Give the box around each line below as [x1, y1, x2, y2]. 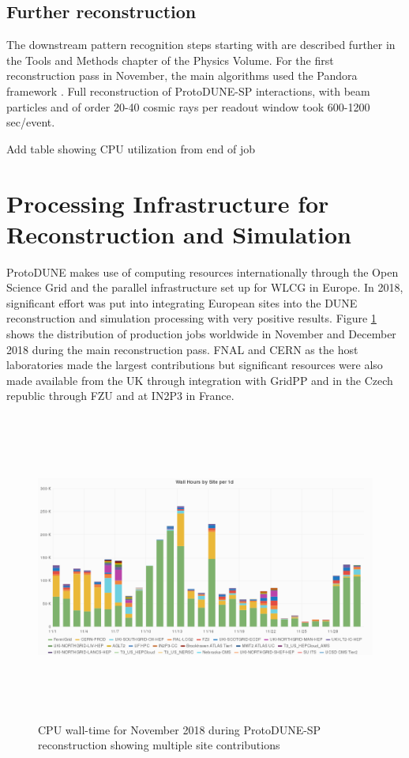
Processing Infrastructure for [6, 187, 329, 219]
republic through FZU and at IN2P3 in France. [6, 387, 235, 404]
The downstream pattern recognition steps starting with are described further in [6, 36, 396, 53]
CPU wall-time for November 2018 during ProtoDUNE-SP [38, 721, 321, 737]
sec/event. [6, 114, 55, 130]
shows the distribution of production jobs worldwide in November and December [6, 326, 396, 342]
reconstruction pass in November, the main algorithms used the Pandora [6, 67, 358, 84]
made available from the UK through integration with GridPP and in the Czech [6, 371, 393, 388]
